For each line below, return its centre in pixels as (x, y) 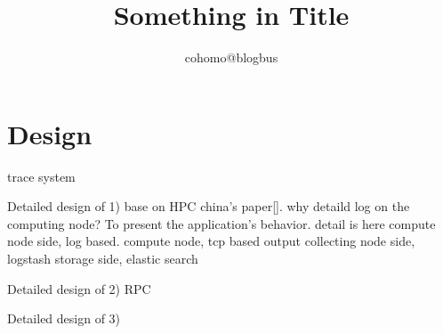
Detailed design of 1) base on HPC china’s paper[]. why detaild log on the (209, 206)
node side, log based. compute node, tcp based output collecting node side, (211, 241)
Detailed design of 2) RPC (79, 288)
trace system (41, 176)
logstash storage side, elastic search (103, 259)
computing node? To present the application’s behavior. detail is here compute (221, 223)
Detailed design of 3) (64, 318)
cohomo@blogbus (231, 57)
